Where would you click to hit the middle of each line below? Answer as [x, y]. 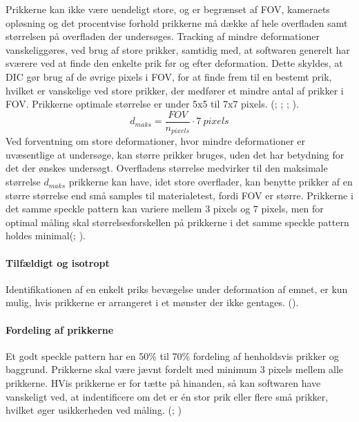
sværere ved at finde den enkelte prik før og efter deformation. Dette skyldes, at [174, 63]
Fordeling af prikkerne [60, 329]
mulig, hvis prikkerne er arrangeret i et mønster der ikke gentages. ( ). [152, 302]
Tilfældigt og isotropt [58, 262]
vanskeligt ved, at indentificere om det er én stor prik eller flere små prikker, [167, 396]
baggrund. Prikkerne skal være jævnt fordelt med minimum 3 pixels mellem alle [174, 369]
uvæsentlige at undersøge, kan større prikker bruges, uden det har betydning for [175, 154]
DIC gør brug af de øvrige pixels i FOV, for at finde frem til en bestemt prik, [169, 76]
